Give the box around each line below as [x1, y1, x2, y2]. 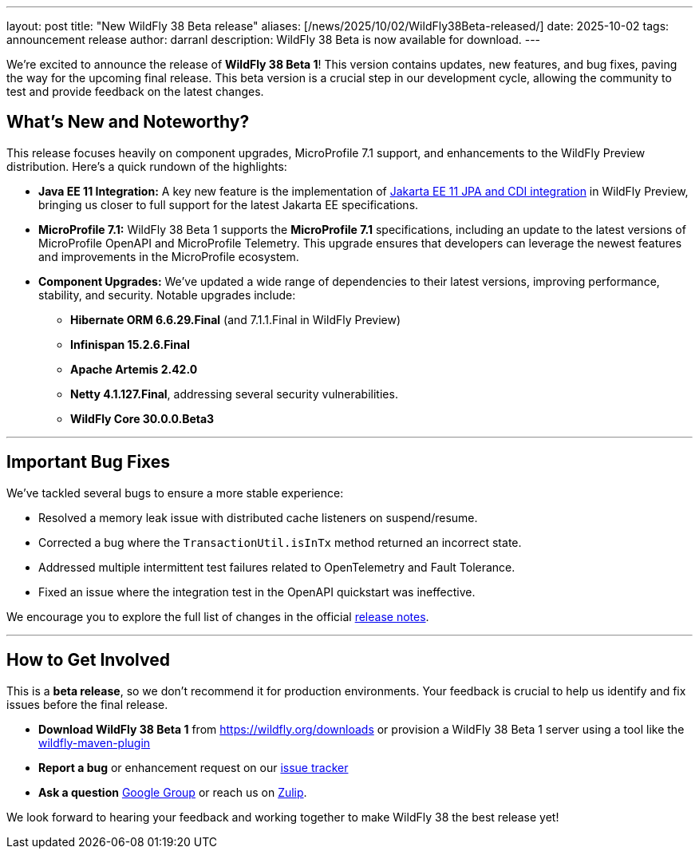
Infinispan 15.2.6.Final [70, 337, 190, 351]
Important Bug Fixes [6, 452, 171, 473]
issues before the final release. [6, 697, 168, 711]
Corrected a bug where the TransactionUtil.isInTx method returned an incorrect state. [38, 535, 522, 549]
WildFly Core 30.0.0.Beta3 [70, 411, 215, 426]
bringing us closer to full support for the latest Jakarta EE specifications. [38, 197, 419, 212]
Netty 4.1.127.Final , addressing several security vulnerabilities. [70, 386, 398, 401]
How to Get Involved [6, 650, 170, 671]
